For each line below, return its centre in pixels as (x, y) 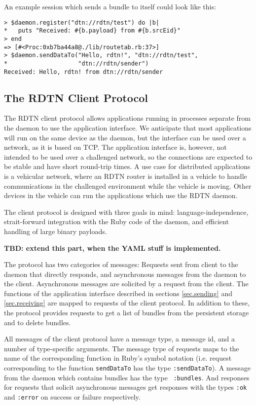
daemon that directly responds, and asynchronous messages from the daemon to (125, 274)
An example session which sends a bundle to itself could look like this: (110, 6)
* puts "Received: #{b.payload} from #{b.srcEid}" (92, 31)
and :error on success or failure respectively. (72, 397)
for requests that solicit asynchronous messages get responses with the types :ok (126, 387)
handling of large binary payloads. (55, 231)
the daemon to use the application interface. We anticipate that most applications (128, 127)
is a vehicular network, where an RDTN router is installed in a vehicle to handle (126, 176)
